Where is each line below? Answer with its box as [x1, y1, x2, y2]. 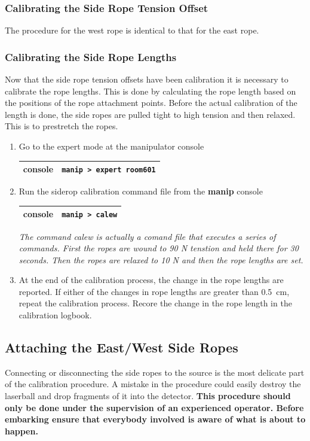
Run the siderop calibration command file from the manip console [19, 185, 263, 197]
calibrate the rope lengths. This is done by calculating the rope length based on [5, 84, 296, 97]
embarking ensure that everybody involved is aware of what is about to [5, 413, 306, 425]
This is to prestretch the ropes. [5, 120, 118, 132]
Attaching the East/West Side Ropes [5, 338, 238, 357]
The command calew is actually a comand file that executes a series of [19, 230, 276, 242]
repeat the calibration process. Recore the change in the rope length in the [19, 297, 292, 309]
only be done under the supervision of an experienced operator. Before [5, 401, 304, 413]
